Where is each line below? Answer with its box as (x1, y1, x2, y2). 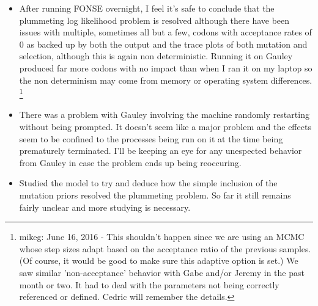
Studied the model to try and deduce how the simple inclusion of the (19, 177, 278, 189)
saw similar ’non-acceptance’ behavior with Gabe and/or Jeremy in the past (19, 266, 305, 279)
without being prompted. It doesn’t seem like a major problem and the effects (19, 120, 311, 133)
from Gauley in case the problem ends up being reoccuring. (19, 156, 242, 169)
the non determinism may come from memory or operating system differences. (19, 73, 312, 86)
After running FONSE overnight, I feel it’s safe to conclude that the (19, 2, 275, 14)
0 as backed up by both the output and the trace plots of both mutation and (19, 37, 308, 50)
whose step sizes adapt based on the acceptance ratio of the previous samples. (19, 242, 311, 255)
